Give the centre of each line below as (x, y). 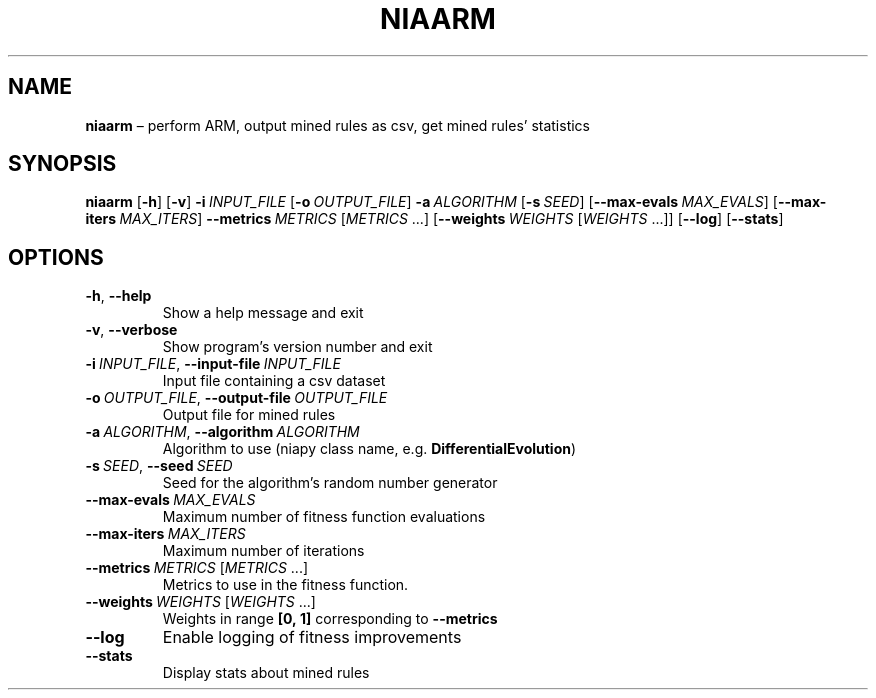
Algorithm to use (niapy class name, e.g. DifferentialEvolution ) (369, 449)
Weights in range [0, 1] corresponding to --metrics (330, 619)
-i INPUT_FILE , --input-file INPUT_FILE (213, 364)
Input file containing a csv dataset (274, 381)
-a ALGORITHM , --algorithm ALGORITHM (222, 432)
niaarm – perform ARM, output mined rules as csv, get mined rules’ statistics (337, 125)
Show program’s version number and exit (297, 347)
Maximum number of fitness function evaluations (324, 517)
